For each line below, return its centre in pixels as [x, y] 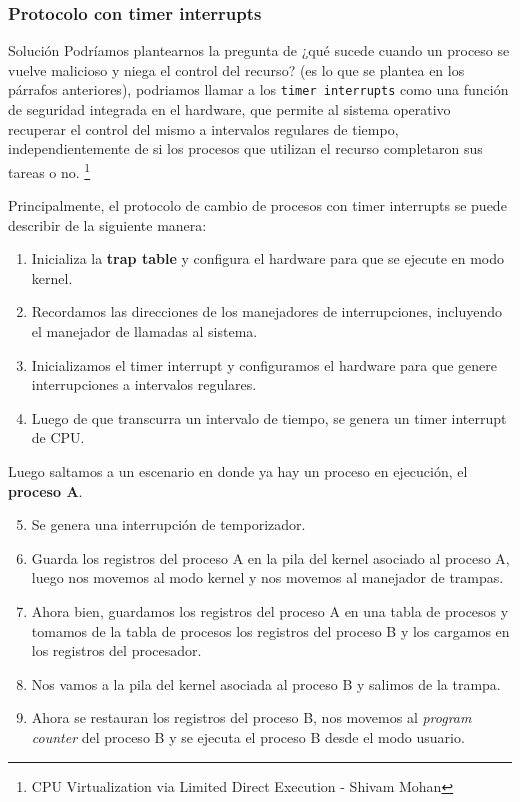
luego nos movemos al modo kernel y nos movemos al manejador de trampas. [267, 577]
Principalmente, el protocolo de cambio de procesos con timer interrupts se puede [257, 205]
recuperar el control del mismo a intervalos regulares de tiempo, [203, 128]
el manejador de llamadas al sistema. [144, 331]
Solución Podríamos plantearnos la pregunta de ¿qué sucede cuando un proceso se [259, 50]
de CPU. [58, 437]
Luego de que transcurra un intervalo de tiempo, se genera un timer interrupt [269, 417]
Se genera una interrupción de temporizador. [168, 524]
